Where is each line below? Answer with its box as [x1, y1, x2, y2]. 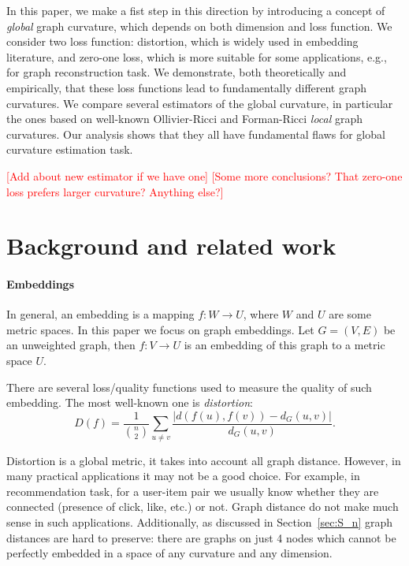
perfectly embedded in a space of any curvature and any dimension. [6, 545, 333, 561]
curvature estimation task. [6, 141, 133, 158]
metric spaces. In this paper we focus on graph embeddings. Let [6, 321, 314, 337]
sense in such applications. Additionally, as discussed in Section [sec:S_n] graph [6, 514, 392, 531]
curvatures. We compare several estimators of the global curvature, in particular [6, 95, 393, 111]
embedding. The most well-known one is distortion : [6, 394, 253, 411]
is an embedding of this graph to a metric [184, 337, 385, 353]
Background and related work [6, 229, 336, 262]
